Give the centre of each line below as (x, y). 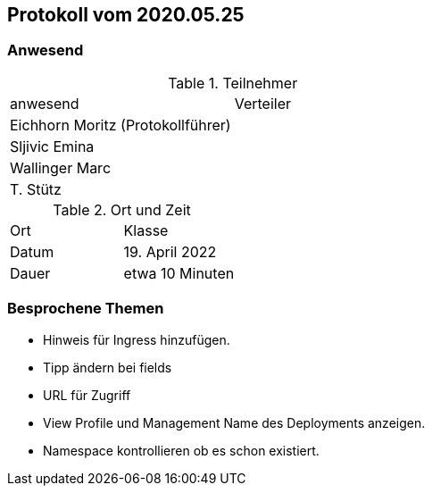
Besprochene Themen (86, 309)
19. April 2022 (170, 251)
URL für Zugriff (87, 395)
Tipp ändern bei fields (108, 367)
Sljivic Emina (52, 146)
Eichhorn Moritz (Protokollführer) (120, 125)
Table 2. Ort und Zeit (122, 209)
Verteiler (263, 103)
